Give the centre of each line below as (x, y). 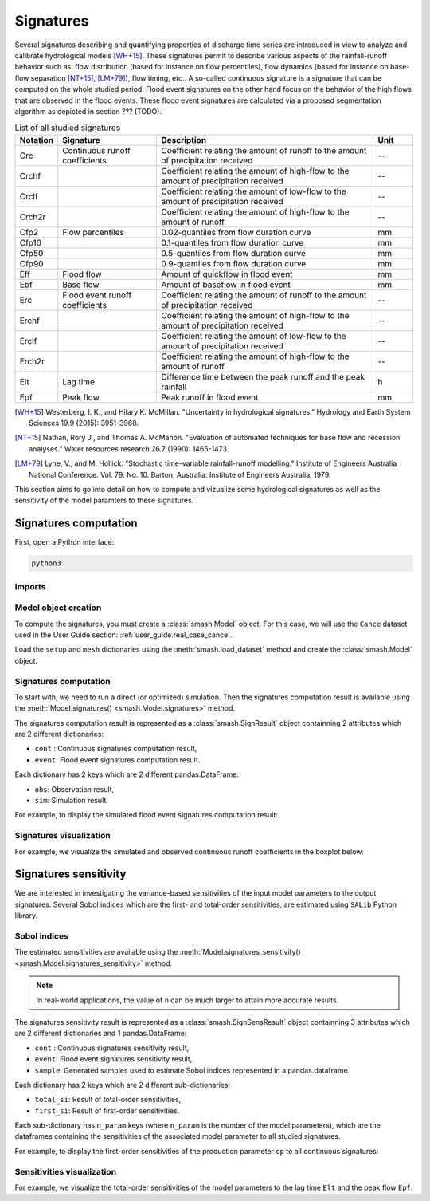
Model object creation (58, 608)
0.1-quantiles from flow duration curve (232, 242)
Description (184, 140)
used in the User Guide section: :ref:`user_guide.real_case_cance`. (123, 635)
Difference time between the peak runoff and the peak (263, 376)
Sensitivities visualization (66, 1171)
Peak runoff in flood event (209, 397)
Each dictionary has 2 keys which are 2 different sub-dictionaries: (123, 1085)
